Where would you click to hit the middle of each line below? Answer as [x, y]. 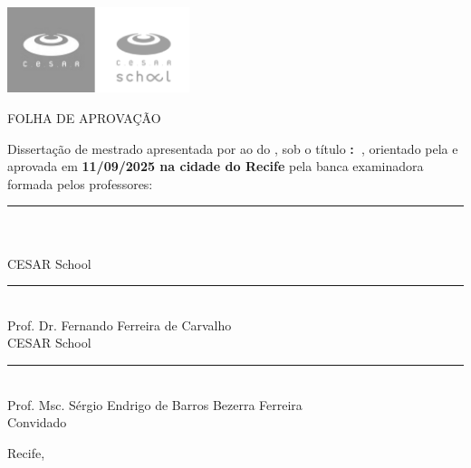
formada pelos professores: [80, 183]
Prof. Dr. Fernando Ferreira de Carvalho [120, 325]
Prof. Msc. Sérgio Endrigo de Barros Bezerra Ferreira [155, 404]
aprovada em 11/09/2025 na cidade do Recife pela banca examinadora [216, 166]
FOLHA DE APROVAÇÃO [84, 118]
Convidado [37, 422]
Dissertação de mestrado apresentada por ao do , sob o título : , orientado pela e [233, 148]
